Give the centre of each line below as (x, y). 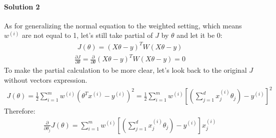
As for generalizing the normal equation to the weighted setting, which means (123, 25)
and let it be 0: (199, 35)
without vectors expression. (46, 79)
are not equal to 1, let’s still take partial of (87, 35)
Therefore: (20, 111)
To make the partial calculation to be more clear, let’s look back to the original (125, 70)
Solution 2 (22, 6)
